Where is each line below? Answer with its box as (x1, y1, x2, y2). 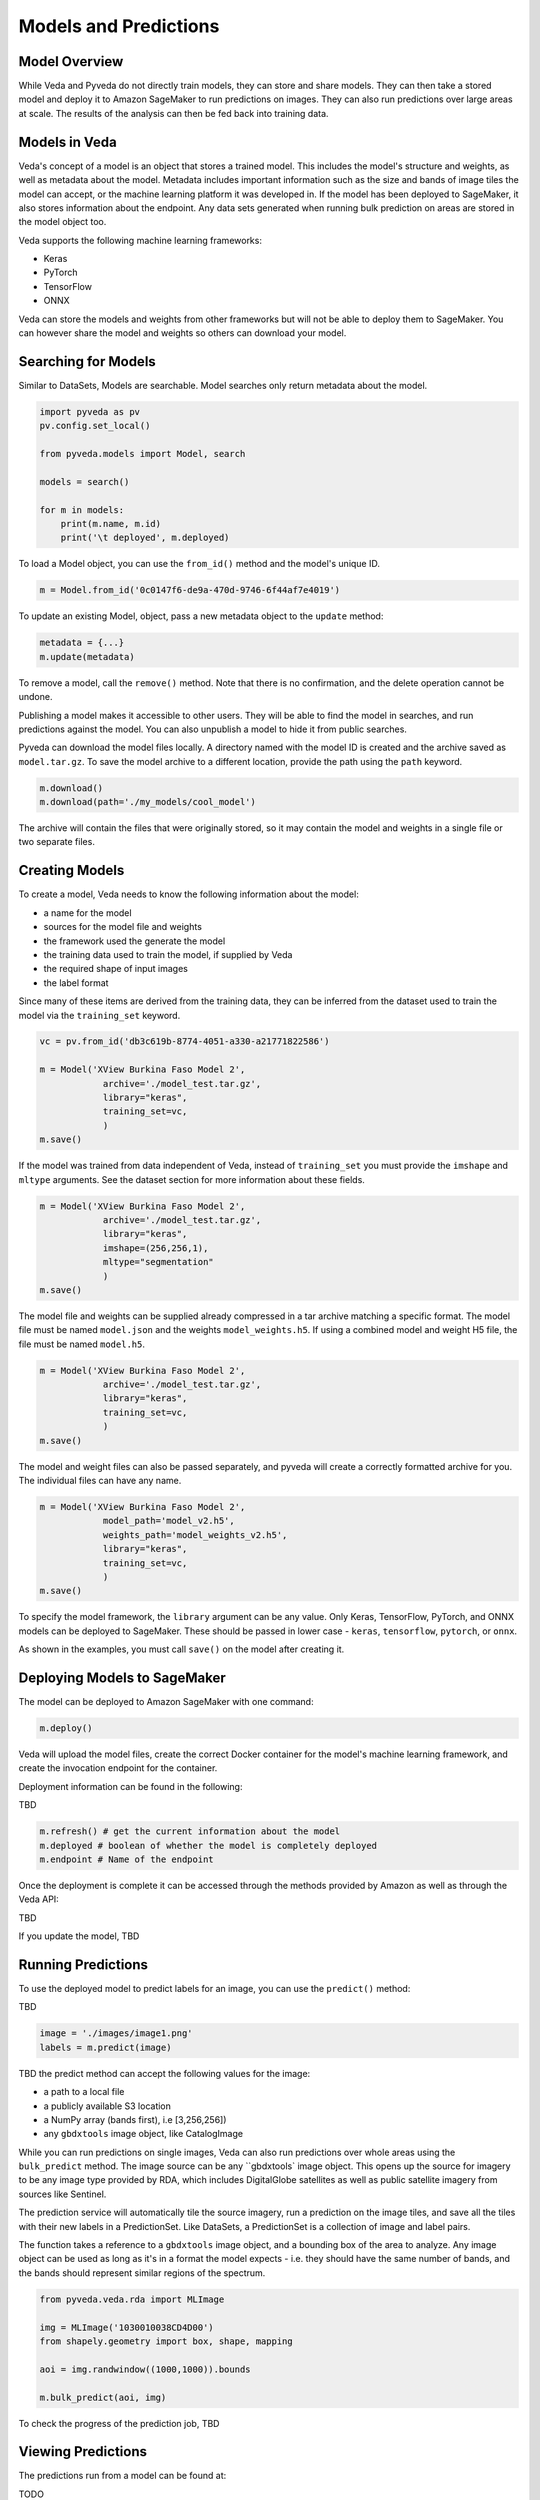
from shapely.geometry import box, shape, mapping (39, 2335, 294, 2347)
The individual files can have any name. (18, 1475, 182, 1486)
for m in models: (39, 504, 125, 515)
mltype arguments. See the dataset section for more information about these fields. (18, 1173, 365, 1185)
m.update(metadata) (39, 651, 135, 662)
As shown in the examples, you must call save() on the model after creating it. (18, 1643, 345, 1655)
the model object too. (18, 216, 107, 228)
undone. (18, 691, 53, 703)
